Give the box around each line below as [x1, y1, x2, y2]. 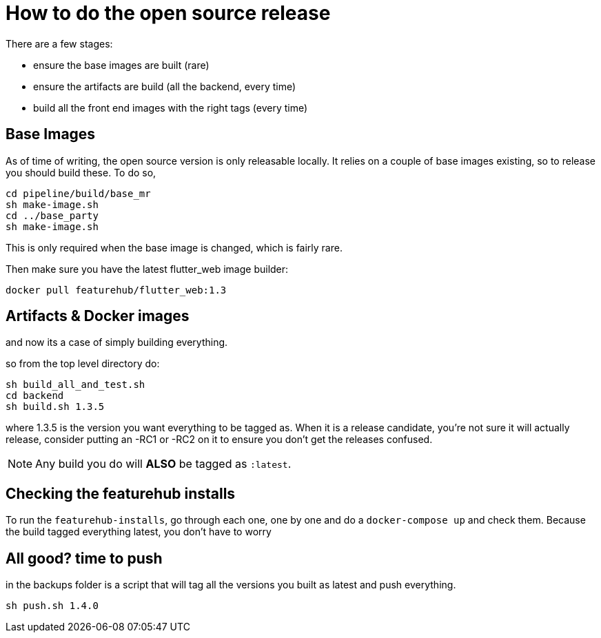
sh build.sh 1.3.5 [6, 401, 105, 413]
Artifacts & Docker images [6, 307, 190, 325]
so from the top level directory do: [6, 358, 160, 370]
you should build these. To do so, [6, 166, 156, 178]
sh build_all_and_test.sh [6, 379, 145, 391]
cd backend [6, 390, 64, 402]
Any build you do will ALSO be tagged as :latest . [35, 457, 292, 471]
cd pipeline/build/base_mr [6, 187, 151, 199]
